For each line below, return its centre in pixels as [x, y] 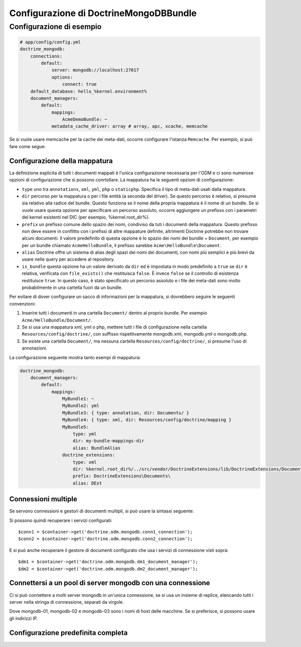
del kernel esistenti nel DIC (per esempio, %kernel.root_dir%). [86, 217]
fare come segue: [28, 146]
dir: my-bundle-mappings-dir [109, 441]
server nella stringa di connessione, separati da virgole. [66, 602]
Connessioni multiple [43, 499]
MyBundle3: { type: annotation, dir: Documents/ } [126, 413]
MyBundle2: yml [81, 406]
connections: [46, 56]
